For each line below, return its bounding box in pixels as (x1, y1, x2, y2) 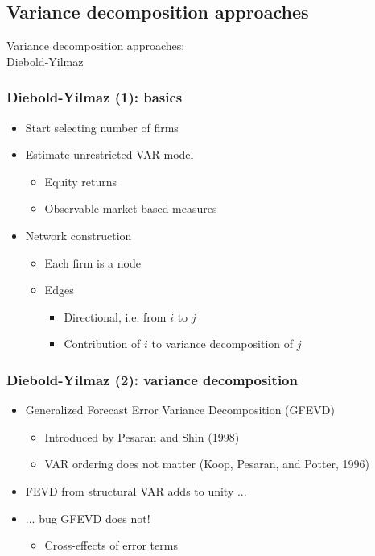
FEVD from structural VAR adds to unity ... (25, 482, 247, 499)
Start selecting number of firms (25, 118, 179, 135)
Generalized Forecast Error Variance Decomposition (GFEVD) (25, 401, 335, 418)
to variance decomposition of (151, 335, 294, 352)
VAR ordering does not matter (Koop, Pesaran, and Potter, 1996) (44, 455, 370, 472)
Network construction (25, 226, 132, 243)
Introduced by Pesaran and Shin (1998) (44, 428, 240, 445)
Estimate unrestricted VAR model (25, 146, 194, 163)
